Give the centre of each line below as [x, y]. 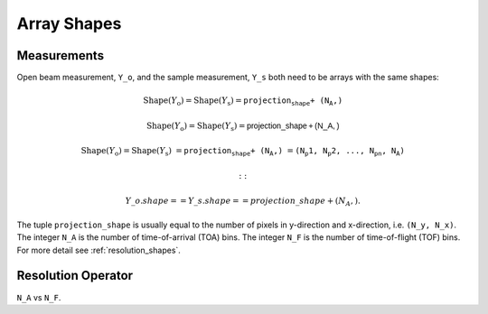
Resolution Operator [75, 276]
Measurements [60, 55]
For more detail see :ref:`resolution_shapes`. [99, 250]
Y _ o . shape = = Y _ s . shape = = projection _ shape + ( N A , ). [243, 202]
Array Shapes [69, 23]
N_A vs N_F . [39, 297]
